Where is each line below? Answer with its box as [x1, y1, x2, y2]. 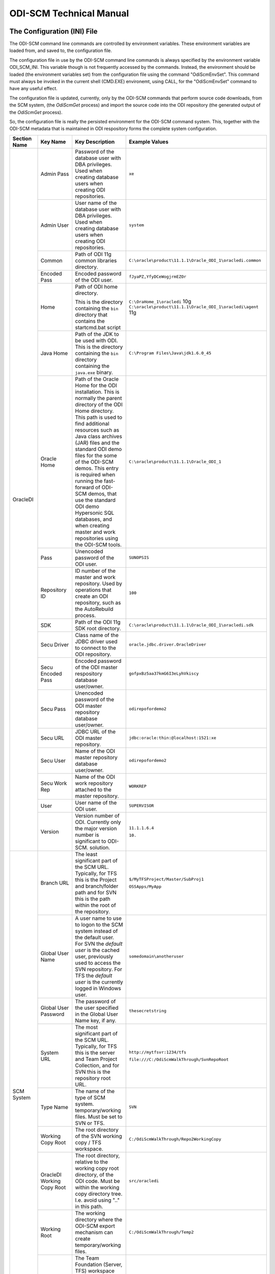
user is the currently [75, 978, 123, 986]
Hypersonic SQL [75, 509, 115, 516]
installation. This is [75, 388, 120, 395]
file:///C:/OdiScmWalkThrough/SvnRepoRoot [129, 1056, 229, 1062]
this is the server [75, 1049, 115, 1056]
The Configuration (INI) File [9, 27, 98, 36]
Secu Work [40, 780, 67, 787]
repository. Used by [75, 580, 122, 587]
